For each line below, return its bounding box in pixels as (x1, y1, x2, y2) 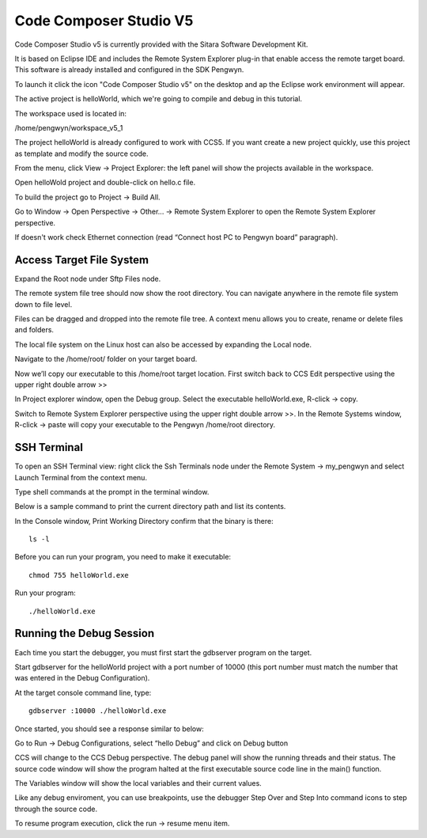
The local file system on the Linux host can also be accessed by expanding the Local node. (14, 339, 312, 349)
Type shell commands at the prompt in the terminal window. (14, 487, 210, 496)
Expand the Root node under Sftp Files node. (14, 274, 161, 283)
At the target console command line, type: (14, 688, 152, 697)
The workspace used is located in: (14, 108, 127, 118)
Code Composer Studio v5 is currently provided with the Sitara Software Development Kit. (14, 40, 308, 49)
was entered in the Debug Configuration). (14, 673, 150, 683)
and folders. (14, 325, 55, 335)
